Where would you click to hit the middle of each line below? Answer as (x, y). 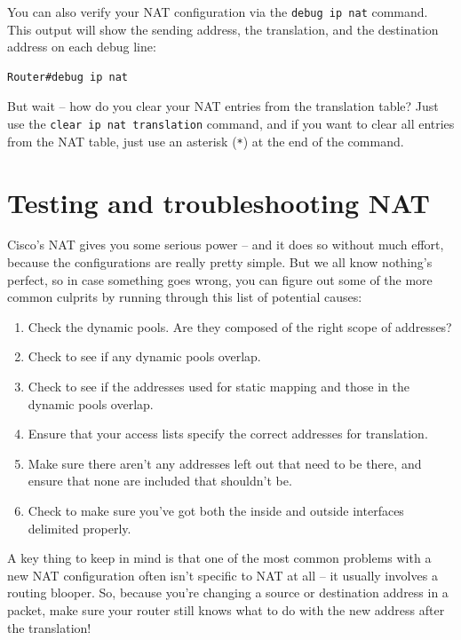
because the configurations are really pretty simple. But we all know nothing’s (220, 262)
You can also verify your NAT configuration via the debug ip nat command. (218, 12)
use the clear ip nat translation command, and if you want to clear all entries (231, 124)
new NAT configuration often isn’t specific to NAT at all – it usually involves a (223, 575)
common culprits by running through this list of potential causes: (185, 297)
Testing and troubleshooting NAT (219, 202)
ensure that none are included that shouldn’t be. (160, 481)
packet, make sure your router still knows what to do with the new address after (226, 609)
